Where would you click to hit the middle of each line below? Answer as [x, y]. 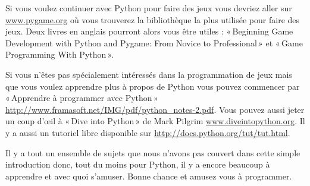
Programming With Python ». [60, 54]
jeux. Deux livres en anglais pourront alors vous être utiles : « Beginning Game [149, 31]
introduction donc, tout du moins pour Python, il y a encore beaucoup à [138, 164]
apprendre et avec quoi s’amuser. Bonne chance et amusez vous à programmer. [149, 176]
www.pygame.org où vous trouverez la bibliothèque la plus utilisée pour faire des [153, 19]
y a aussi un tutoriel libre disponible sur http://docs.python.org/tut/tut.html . [148, 132]
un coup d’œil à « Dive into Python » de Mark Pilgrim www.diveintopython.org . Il [155, 121]
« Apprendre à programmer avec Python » [82, 98]
